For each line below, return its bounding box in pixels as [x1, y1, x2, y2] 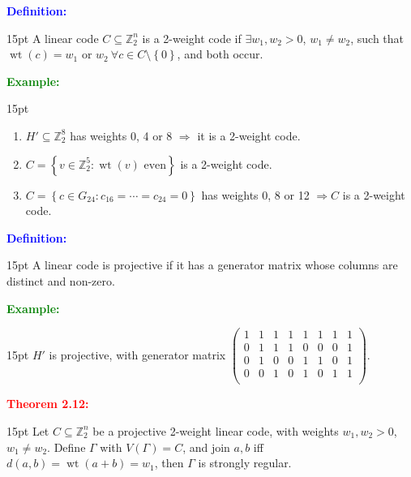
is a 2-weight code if [142, 29, 242, 46]
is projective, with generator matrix [49, 346, 226, 363]
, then [154, 454, 184, 471]
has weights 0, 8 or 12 [201, 186, 310, 203]
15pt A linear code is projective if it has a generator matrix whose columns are [6, 256, 398, 273]
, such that [350, 29, 405, 46]
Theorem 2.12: [6, 395, 89, 412]
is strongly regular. [198, 454, 292, 471]
